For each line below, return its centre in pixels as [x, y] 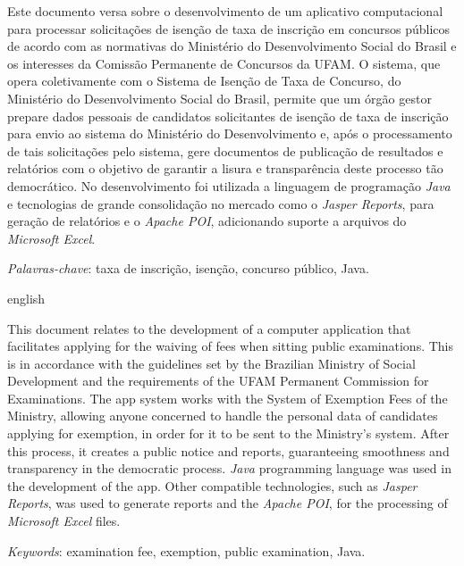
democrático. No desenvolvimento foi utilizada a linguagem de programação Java [229, 185]
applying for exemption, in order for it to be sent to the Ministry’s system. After [228, 433]
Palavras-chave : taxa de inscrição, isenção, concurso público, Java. [188, 268]
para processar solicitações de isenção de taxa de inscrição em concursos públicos [229, 28]
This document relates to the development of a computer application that [209, 328]
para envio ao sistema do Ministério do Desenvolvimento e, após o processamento [230, 133]
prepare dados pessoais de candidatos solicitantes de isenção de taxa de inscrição [228, 116]
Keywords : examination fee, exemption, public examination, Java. [186, 550]
